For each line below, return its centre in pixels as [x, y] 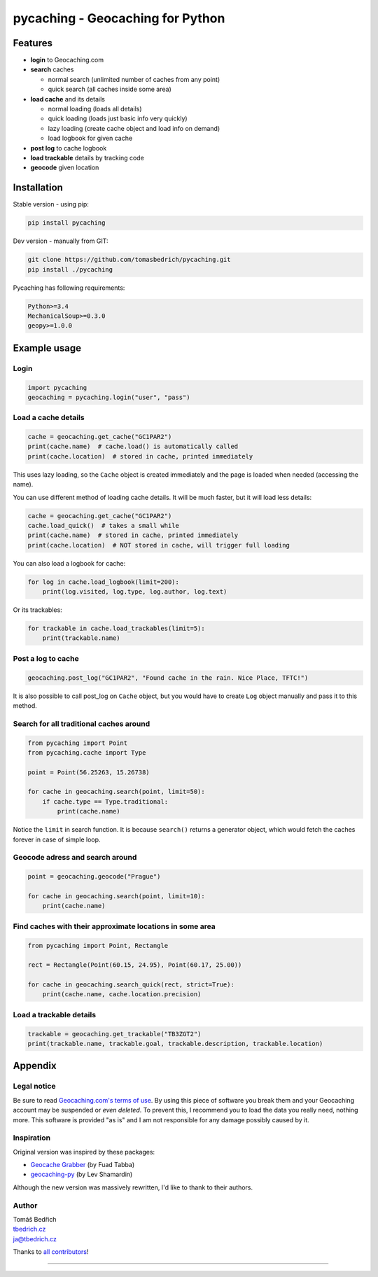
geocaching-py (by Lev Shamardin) [82, 1174]
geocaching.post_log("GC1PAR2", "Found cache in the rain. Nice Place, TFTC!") [168, 678]
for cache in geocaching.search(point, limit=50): [117, 792]
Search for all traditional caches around [82, 723]
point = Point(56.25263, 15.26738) [89, 772]
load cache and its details [68, 99]
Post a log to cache [46, 658]
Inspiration [32, 1138]
